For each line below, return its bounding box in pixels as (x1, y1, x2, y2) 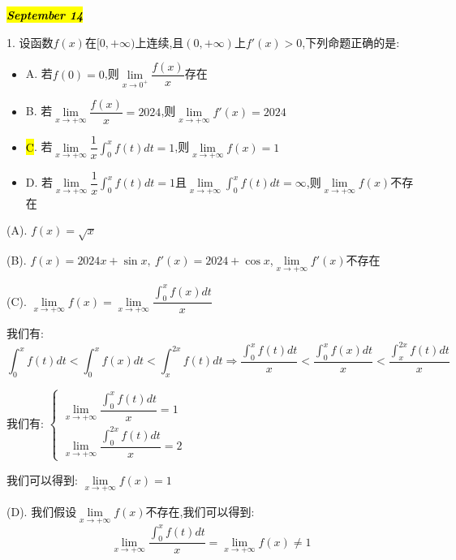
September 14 (6, 6, 84, 23)
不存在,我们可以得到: (145, 502, 255, 519)
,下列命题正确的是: (302, 33, 400, 50)
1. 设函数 (6, 33, 54, 50)
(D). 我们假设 (6, 502, 77, 519)
